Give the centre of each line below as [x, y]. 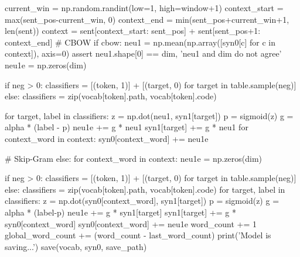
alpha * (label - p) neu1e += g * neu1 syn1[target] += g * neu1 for [127, 127]
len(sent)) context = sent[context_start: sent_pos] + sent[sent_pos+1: [133, 31]
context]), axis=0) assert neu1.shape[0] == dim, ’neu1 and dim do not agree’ [143, 53]
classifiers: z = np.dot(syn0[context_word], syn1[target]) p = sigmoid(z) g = [142, 201]
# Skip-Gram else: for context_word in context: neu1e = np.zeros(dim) [134, 158]
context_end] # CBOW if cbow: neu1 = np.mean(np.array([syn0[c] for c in [140, 42]
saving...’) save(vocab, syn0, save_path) [76, 246]
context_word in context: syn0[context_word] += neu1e [107, 138]
